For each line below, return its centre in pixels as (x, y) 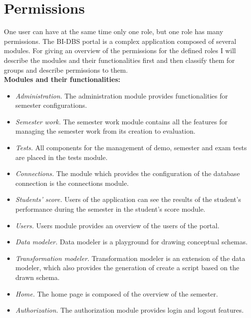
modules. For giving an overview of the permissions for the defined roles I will (120, 50)
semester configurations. (51, 105)
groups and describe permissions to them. (66, 70)
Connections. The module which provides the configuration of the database (127, 173)
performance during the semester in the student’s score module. (110, 209)
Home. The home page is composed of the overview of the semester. (117, 293)
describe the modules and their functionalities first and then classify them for (119, 60)
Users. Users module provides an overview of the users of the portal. (117, 225)
